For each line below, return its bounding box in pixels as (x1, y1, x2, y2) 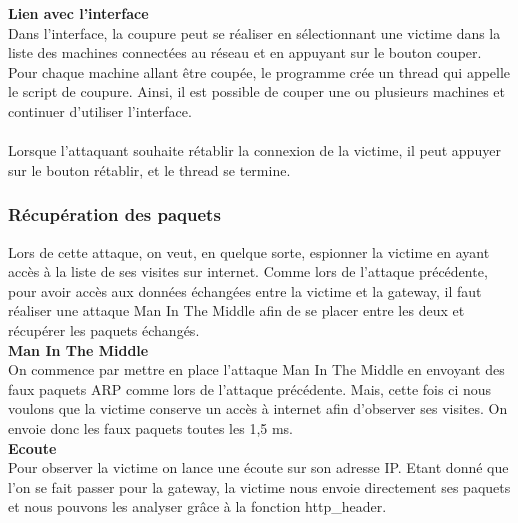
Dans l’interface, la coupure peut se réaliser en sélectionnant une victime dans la (8, 22, 501, 43)
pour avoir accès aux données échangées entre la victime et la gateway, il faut (8, 280, 482, 301)
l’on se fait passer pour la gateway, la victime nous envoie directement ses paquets (8, 476, 511, 497)
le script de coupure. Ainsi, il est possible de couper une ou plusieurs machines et (8, 81, 505, 102)
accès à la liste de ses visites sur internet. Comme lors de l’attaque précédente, (8, 261, 488, 282)
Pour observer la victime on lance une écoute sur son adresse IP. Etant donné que (8, 457, 509, 478)
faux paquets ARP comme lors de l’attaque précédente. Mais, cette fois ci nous (8, 378, 492, 399)
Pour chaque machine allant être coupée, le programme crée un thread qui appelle (8, 61, 511, 82)
